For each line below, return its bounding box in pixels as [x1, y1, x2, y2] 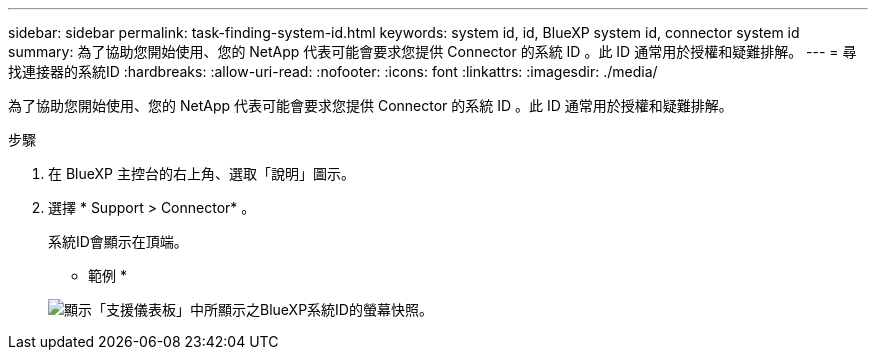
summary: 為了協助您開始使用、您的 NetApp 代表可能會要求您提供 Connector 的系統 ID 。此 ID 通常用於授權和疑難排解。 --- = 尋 [8, 43, 857, 60]
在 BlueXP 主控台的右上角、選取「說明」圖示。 [48, 165, 355, 182]
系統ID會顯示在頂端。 [48, 233, 188, 250]
